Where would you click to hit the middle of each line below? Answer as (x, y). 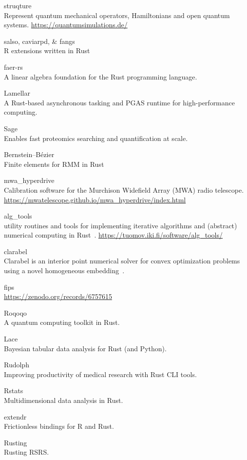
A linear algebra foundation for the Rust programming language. (101, 76)
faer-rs (13, 67)
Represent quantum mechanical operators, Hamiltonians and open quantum (117, 15)
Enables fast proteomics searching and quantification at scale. (96, 138)
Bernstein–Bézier (29, 154)
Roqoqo (15, 312)
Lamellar (17, 93)
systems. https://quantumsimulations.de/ (66, 25)
